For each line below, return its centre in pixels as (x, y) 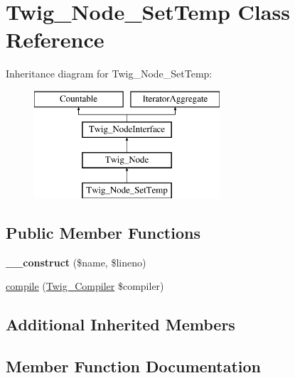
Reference (55, 39)
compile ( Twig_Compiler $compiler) (85, 286)
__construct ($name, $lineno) (76, 262)
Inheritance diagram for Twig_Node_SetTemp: (109, 74)
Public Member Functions (103, 233)
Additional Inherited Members (120, 324)
